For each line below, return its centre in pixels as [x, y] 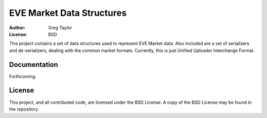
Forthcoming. [23, 76]
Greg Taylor [60, 28]
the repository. [24, 109]
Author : [17, 28]
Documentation [34, 64]
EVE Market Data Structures [68, 13]
